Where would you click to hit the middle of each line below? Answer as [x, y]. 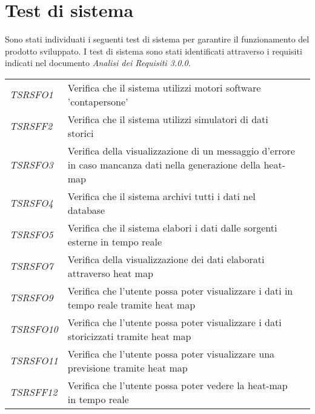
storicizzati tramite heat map [129, 336]
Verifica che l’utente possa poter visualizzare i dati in [180, 290]
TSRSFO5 [31, 235]
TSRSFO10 [34, 329]
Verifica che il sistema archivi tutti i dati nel [161, 196]
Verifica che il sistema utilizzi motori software [164, 87]
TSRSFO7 [31, 266]
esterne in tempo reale [115, 241]
